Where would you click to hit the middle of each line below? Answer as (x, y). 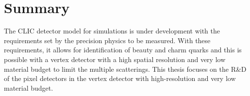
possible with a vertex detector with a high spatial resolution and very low (115, 59)
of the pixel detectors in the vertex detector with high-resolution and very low (120, 78)
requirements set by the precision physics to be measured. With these (107, 40)
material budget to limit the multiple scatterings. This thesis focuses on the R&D (125, 69)
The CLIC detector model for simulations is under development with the (112, 31)
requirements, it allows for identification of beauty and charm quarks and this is (123, 50)
